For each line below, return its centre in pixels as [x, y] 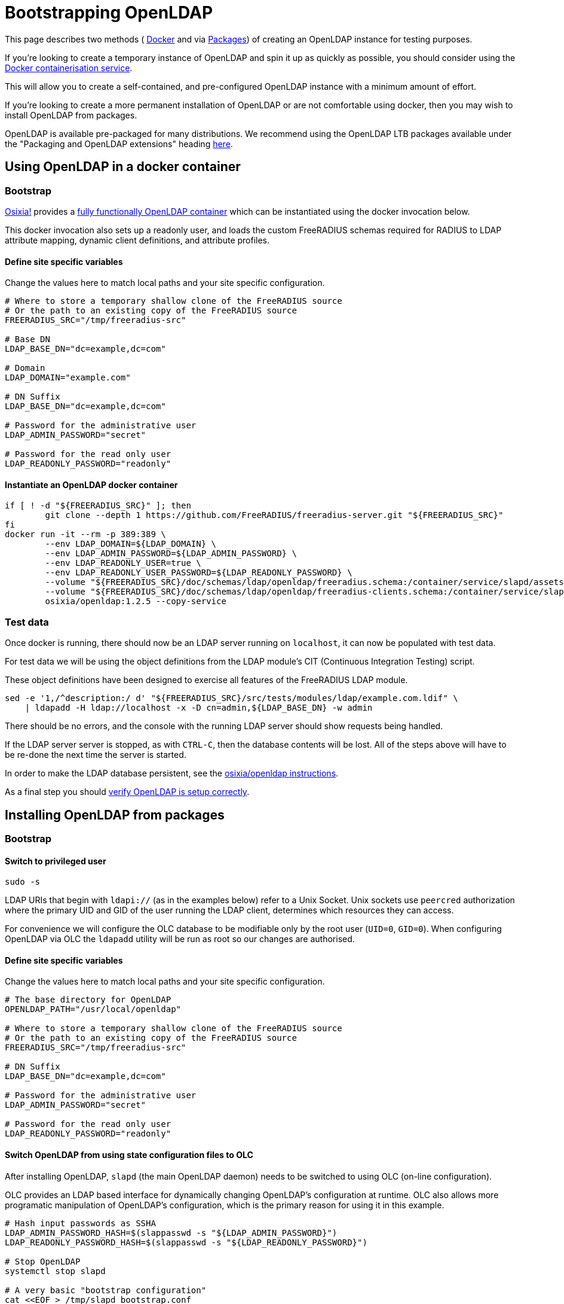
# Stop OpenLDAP [43, 1261]
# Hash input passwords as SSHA [80, 1223]
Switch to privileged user [56, 861]
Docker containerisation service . [69, 68]
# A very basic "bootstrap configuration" [106, 1290]
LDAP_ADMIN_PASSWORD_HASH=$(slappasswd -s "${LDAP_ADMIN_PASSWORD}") [171, 1233]
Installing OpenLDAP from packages [115, 815]
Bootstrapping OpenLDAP [109, 13]
